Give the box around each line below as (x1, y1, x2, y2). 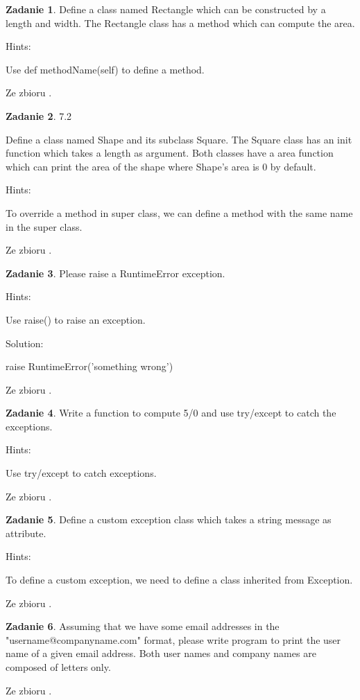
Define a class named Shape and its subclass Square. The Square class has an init (6, 132, 352, 146)
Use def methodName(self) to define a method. (6, 62, 205, 76)
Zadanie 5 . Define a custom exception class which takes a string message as (6, 512, 332, 527)
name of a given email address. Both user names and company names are (6, 646, 316, 660)
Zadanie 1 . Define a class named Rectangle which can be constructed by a (6, 2, 326, 16)
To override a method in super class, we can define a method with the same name (6, 205, 353, 220)
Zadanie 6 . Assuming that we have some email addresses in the (6, 619, 280, 633)
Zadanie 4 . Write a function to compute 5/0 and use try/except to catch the (6, 405, 336, 420)
